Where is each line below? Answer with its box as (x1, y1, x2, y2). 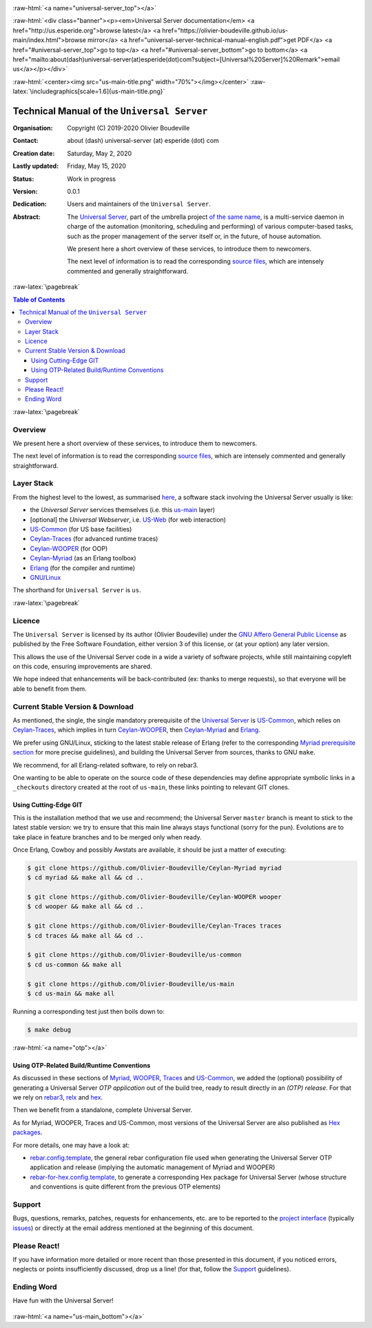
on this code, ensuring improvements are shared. (12, 663, 152, 671)
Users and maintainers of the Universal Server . (67, 200, 211, 208)
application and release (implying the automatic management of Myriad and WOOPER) (30, 1163, 276, 1171)
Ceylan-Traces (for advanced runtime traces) (30, 535, 158, 543)
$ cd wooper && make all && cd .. (27, 903, 144, 910)
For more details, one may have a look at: (12, 1141, 130, 1149)
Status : (12, 175, 34, 183)
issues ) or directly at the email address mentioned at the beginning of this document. (12, 1224, 254, 1232)
